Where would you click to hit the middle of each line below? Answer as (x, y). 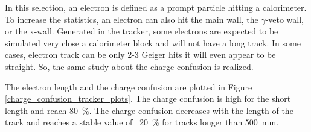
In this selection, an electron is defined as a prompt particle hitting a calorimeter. (156, 7)
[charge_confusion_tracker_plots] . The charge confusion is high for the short (148, 99)
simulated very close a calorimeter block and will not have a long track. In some (153, 42)
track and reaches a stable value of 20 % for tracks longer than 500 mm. (142, 122)
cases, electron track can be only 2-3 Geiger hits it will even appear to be (140, 55)
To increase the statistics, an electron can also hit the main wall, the (132, 19)
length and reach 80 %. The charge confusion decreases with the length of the (149, 110)
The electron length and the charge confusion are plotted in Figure (129, 86)
